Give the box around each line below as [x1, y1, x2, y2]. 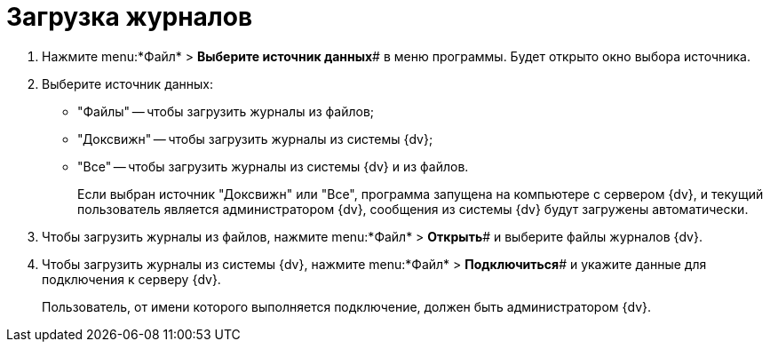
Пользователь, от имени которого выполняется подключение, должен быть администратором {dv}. [42, 298, 652, 314]
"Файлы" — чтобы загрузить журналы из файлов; [77, 103, 375, 119]
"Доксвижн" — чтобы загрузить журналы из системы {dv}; [77, 131, 433, 147]
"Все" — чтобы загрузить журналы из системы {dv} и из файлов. [77, 158, 469, 174]
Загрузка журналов [6, 2, 253, 32]
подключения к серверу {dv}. [42, 271, 221, 287]
